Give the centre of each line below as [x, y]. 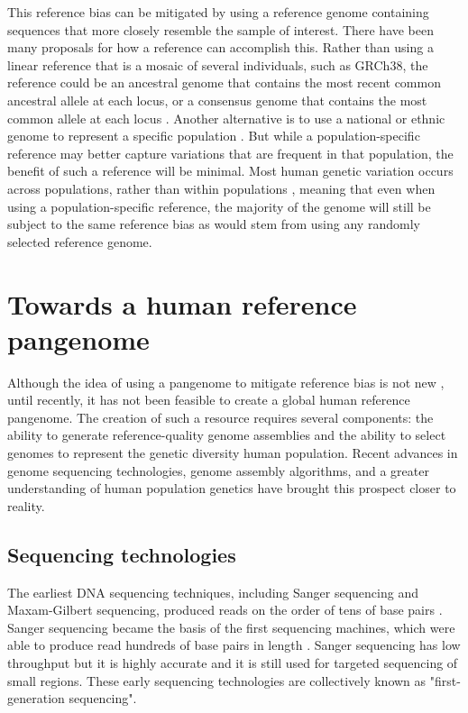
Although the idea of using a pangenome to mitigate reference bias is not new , [226, 382]
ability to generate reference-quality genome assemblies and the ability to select [227, 435]
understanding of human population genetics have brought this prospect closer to [232, 488]
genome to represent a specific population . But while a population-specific [214, 136]
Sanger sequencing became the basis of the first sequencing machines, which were [231, 627]
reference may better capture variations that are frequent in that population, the [230, 153]
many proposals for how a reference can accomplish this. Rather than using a [220, 47]
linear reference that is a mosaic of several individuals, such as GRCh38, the [218, 64]
